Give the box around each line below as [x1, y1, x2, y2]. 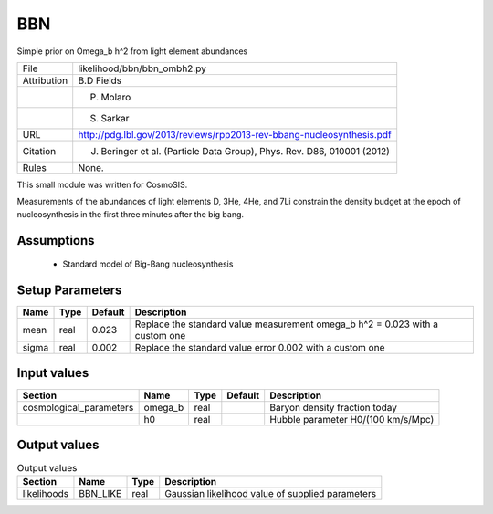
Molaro [100, 90, 131, 103]
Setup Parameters [16, 282, 122, 298]
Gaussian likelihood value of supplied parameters [164, 488, 377, 500]
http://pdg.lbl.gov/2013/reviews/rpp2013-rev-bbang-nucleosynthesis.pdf [78, 128, 392, 141]
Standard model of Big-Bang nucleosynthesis [62, 258, 234, 269]
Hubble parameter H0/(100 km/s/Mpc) [269, 413, 435, 425]
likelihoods [22, 488, 68, 500]
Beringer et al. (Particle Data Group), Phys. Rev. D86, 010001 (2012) [100, 144, 390, 157]
